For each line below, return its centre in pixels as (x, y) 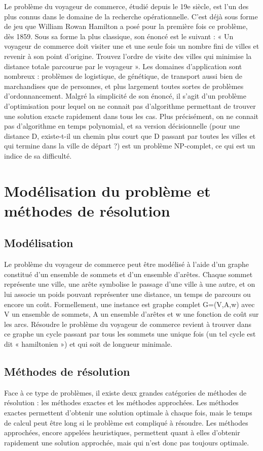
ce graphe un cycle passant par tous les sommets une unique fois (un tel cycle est (130, 334)
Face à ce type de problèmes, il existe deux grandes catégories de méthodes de (125, 392)
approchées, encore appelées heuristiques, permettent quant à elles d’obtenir (122, 432)
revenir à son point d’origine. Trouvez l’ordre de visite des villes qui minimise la (128, 56)
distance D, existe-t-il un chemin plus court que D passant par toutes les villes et (130, 136)
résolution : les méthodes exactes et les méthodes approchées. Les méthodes (121, 402)
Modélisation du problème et (107, 190)
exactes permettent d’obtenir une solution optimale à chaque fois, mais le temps (128, 412)
